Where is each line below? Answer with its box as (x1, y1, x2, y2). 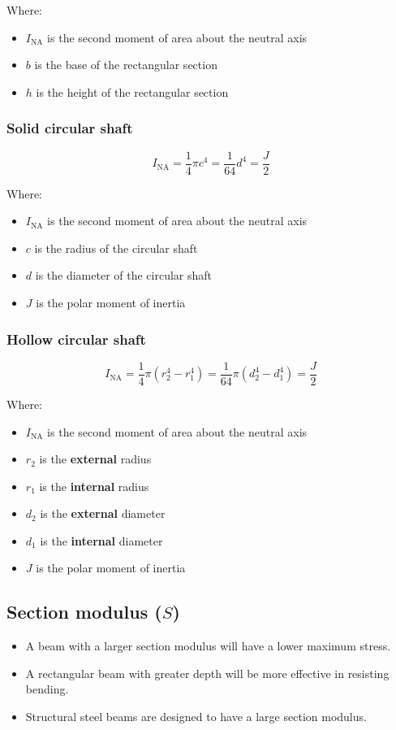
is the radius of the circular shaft (34, 239, 198, 256)
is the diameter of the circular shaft (35, 267, 213, 284)
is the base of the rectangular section (34, 56, 217, 73)
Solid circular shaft (6, 118, 133, 138)
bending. (25, 680, 69, 697)
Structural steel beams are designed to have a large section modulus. (25, 708, 367, 725)
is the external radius (39, 450, 152, 467)
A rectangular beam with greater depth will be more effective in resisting (25, 664, 390, 681)
